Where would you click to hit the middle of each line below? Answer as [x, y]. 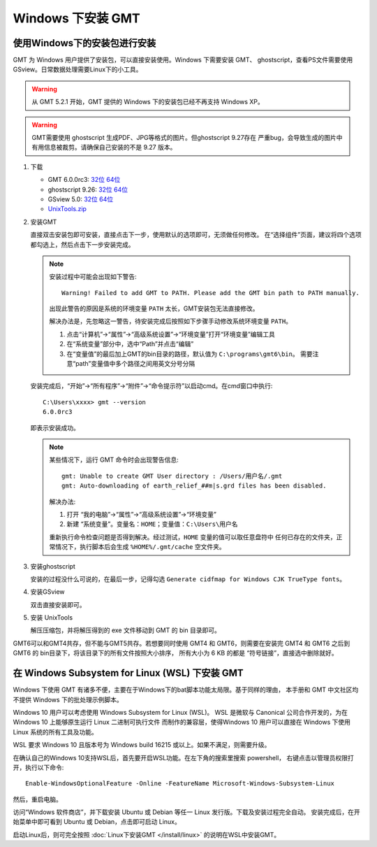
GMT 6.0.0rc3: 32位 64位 [84, 180]
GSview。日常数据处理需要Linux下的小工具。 [77, 69]
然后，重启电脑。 [37, 799]
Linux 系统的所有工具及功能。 [55, 732]
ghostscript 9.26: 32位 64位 [88, 190]
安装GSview [48, 592]
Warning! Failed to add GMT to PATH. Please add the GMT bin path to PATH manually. [210, 293]
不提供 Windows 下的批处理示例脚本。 [68, 699]
